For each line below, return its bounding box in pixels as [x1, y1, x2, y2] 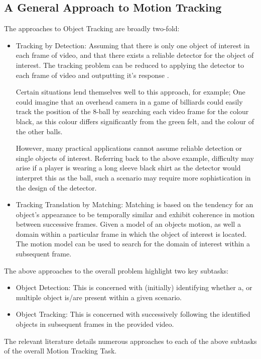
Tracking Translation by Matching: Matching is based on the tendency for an [16, 199, 253, 210]
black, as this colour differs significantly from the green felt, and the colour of [16, 116, 254, 126]
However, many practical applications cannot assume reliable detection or [16, 143, 242, 153]
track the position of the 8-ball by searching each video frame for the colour [16, 106, 249, 117]
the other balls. [16, 126, 63, 136]
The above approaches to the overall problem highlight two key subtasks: [4, 265, 229, 276]
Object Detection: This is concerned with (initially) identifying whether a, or [16, 282, 252, 293]
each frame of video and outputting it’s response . [16, 69, 169, 80]
